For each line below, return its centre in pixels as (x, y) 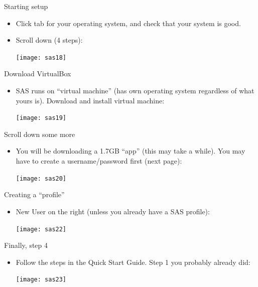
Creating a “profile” (34, 194)
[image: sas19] (41, 118)
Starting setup (26, 6)
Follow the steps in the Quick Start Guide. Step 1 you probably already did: (133, 262)
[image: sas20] (41, 178)
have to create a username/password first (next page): (99, 161)
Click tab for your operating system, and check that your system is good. (128, 23)
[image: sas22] (41, 229)
